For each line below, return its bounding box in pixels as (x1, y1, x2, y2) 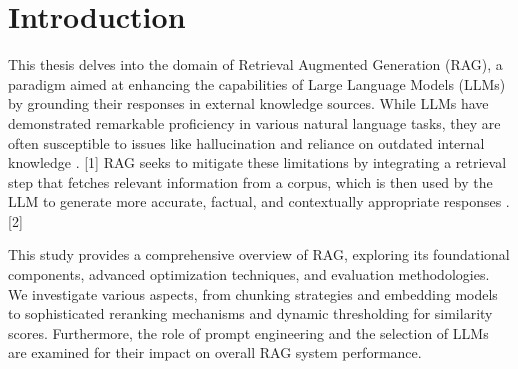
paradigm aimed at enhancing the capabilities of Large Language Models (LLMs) (8, 73, 506, 94)
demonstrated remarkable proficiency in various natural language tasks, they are (8, 112, 501, 133)
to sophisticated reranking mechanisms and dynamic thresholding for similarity (8, 303, 493, 324)
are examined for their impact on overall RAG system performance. (8, 342, 422, 363)
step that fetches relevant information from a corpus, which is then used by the (8, 171, 493, 192)
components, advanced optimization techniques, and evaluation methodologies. (8, 264, 490, 285)
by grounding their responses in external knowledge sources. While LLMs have (8, 93, 489, 114)
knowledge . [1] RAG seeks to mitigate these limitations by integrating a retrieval (8, 152, 507, 173)
